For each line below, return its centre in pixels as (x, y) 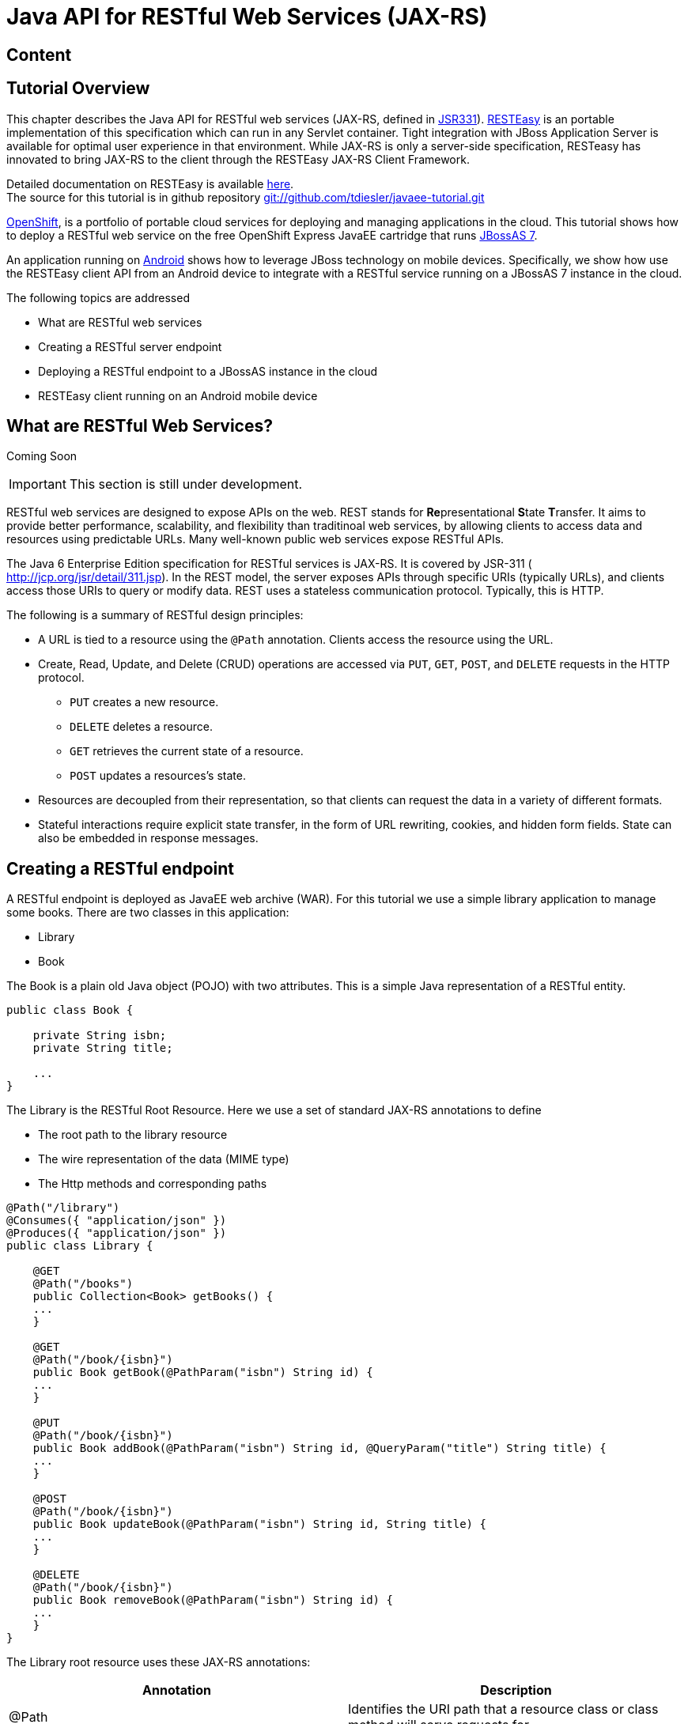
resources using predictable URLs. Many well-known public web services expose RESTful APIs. (255, 539)
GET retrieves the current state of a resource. (187, 751)
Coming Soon (42, 456)
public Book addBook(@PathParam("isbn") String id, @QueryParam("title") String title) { (319, 1448)
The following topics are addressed (98, 297)
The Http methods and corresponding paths (153, 1184)
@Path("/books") (83, 1284)
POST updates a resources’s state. (158, 776)
